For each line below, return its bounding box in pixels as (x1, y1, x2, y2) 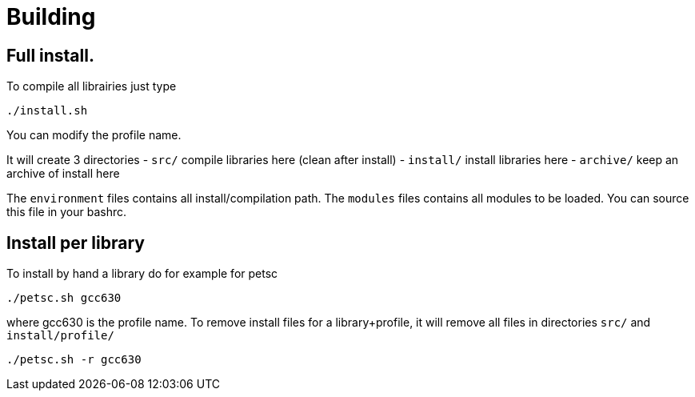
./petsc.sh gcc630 (6, 291, 122, 305)
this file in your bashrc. (6, 205, 127, 219)
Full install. (6, 45, 94, 66)
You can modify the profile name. (6, 128, 182, 142)
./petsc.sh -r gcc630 (6, 353, 142, 367)
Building (6, 3, 96, 30)
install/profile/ (6, 329, 114, 343)
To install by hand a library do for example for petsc (6, 267, 278, 281)
